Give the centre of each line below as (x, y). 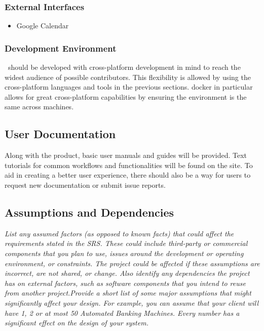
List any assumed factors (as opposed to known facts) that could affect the (119, 233)
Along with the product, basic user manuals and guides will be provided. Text (126, 155)
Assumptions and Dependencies (89, 212)
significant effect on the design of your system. (77, 323)
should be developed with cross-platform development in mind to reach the (124, 67)
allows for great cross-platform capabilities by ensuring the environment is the (126, 96)
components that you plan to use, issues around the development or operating (124, 253)
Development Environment (61, 48)
